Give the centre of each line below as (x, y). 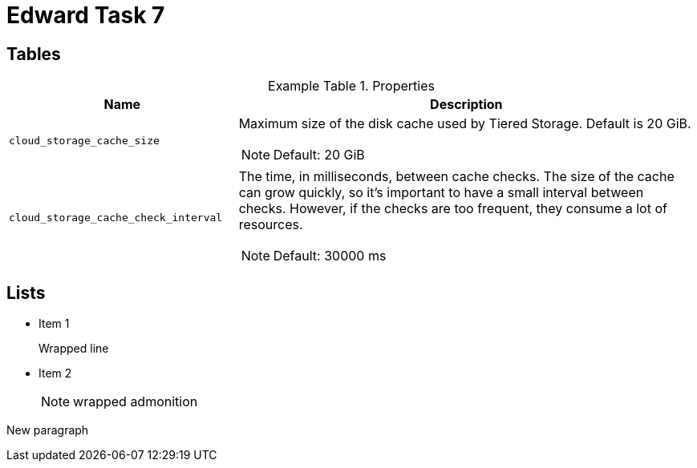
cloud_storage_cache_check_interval (116, 217)
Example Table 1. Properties (351, 86)
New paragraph (48, 430)
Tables (34, 54)
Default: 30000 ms (330, 256)
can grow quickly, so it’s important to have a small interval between (441, 193)
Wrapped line (74, 349)
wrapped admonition (136, 402)
